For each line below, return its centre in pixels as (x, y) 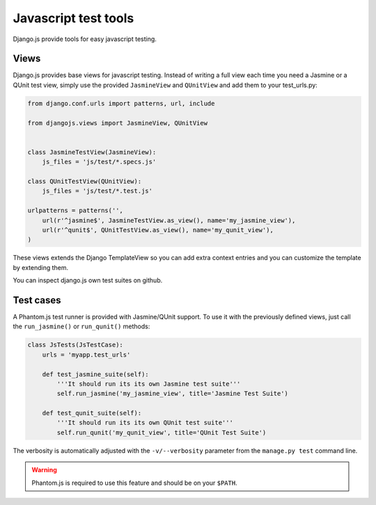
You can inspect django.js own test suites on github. (88, 280)
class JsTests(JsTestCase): (75, 345)
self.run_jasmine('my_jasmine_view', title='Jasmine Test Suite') (173, 394)
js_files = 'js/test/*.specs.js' (99, 162)
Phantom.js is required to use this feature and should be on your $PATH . (134, 483)
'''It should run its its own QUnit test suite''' (145, 423)
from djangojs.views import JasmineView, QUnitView (118, 123)
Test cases (37, 300)
